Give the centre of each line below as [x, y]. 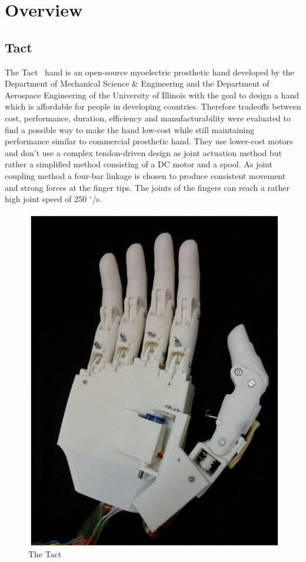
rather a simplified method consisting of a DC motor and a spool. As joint [139, 164]
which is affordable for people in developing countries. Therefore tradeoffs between [153, 106]
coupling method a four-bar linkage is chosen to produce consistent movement [145, 175]
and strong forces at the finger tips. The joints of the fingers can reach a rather [147, 187]
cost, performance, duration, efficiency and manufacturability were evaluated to [148, 118]
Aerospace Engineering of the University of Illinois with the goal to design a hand [152, 95]
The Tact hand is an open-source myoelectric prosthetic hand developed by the [149, 72]
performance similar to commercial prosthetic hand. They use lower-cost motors [149, 141]
